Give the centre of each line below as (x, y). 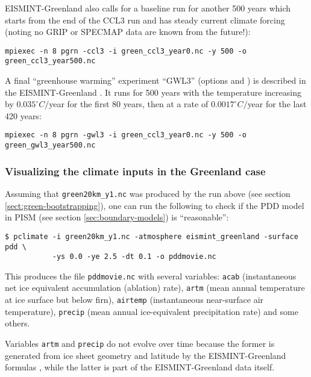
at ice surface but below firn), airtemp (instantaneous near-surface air (134, 300)
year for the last (277, 104)
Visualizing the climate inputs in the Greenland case (135, 171)
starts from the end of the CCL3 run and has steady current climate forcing (145, 20)
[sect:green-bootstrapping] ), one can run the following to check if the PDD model (155, 205)
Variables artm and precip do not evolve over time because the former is (140, 344)
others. (17, 323)
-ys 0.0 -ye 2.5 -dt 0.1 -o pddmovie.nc (134, 257)
